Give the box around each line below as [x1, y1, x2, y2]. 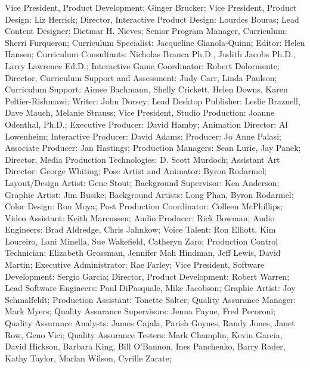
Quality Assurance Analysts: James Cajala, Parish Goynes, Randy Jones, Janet [5, 317, 295, 329]
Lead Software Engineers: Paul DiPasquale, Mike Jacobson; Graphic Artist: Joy [5, 282, 296, 294]
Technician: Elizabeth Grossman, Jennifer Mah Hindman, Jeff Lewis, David [5, 246, 281, 259]
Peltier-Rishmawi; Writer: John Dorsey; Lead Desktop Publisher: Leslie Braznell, [5, 94, 300, 107]
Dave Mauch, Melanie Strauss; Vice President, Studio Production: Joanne [5, 106, 275, 119]
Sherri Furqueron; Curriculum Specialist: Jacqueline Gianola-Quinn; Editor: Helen [5, 36, 305, 48]
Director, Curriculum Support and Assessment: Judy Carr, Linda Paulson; [5, 71, 277, 84]
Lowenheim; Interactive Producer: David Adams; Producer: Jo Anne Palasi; [5, 129, 281, 142]
